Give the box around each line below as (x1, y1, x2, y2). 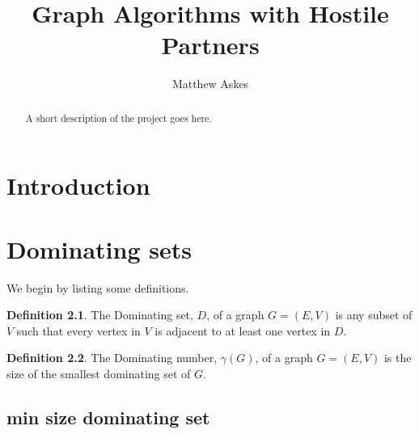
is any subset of (335, 306, 413, 323)
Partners (161, 28, 260, 61)
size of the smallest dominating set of (6, 365, 191, 382)
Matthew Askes (171, 75, 249, 92)
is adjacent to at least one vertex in (154, 322, 331, 339)
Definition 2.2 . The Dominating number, (6, 349, 218, 366)
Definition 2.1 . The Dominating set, (6, 306, 193, 323)
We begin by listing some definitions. (6, 279, 189, 296)
